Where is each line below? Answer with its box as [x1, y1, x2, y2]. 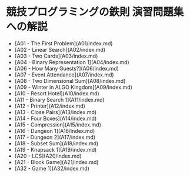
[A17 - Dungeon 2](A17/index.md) [14, 133, 96, 141]
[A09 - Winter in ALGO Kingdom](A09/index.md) [14, 84, 132, 91]
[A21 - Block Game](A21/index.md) [14, 158, 99, 165]
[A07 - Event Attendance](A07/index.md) [14, 71, 114, 78]
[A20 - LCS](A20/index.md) [14, 152, 82, 159]
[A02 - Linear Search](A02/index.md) [14, 46, 106, 53]
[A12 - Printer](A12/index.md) [14, 102, 85, 109]
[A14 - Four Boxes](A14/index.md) [14, 115, 97, 122]
